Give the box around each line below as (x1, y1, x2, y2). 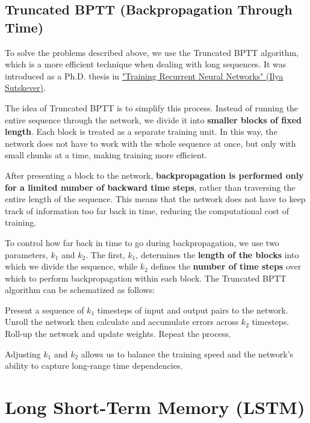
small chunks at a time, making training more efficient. (5, 149, 207, 161)
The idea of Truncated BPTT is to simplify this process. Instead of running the (5, 101, 299, 114)
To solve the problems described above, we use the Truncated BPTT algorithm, (5, 46, 299, 58)
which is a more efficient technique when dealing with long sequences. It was (5, 58, 287, 70)
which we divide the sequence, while (5, 260, 138, 273)
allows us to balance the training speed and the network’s (81, 347, 294, 360)
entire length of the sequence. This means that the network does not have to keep (5, 193, 306, 205)
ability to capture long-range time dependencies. (5, 359, 183, 372)
